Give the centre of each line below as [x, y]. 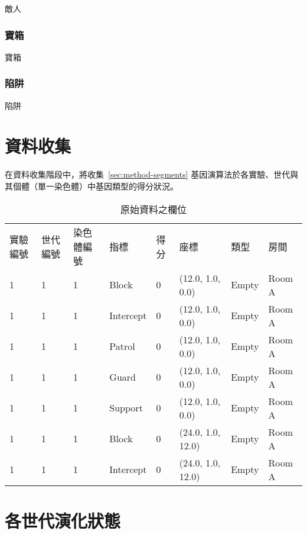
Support [126, 408]
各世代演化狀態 [63, 520]
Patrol [122, 346]
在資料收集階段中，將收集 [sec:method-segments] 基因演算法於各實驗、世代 [148, 174]
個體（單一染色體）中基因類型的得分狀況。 [95, 186]
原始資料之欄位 [153, 209]
